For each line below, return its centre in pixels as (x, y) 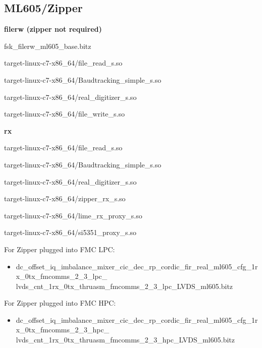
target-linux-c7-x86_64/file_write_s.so (65, 114)
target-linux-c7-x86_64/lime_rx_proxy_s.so (73, 215)
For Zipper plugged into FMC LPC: (60, 249)
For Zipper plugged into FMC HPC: (60, 303)
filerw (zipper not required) (53, 29)
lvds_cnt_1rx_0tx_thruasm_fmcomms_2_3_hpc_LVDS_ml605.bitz (125, 340)
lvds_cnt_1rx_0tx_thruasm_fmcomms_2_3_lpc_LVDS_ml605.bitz (124, 286)
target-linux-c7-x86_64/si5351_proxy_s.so (70, 232)
